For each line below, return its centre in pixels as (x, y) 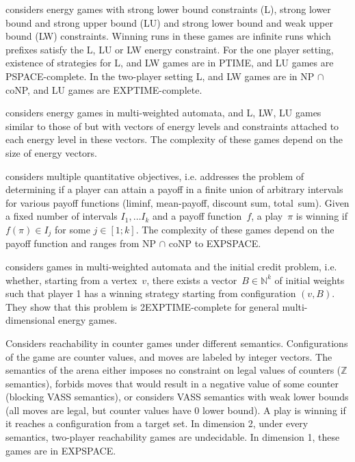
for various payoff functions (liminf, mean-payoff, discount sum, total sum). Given (177, 202)
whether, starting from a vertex (71, 280)
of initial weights (310, 280)
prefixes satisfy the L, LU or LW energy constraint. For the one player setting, (170, 49)
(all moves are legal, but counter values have (98, 410)
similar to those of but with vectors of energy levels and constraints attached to (172, 126)
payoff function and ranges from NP (81, 243)
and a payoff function (197, 216)
